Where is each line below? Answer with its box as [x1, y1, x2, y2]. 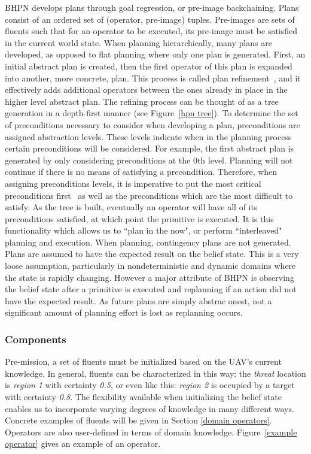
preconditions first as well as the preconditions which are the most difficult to [5, 189, 293, 201]
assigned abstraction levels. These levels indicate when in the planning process [5, 130, 292, 143]
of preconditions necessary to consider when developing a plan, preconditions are [5, 118, 300, 131]
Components [5, 331, 66, 346]
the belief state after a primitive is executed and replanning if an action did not [5, 283, 297, 295]
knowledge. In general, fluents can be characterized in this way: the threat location [5, 367, 306, 379]
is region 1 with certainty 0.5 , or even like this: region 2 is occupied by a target [5, 379, 295, 391]
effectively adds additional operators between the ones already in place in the [5, 83, 288, 96]
